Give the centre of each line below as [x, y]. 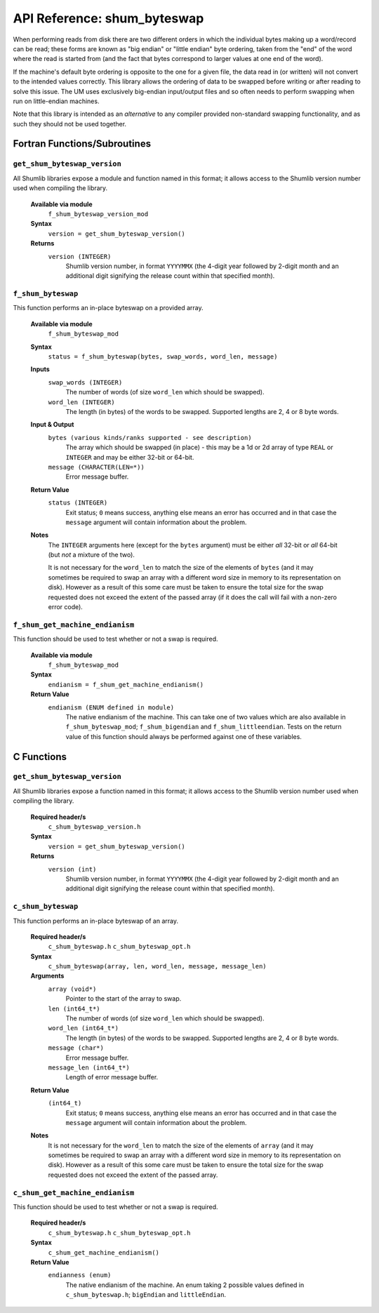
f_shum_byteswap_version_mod [98, 214]
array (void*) [72, 989]
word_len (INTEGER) [81, 402]
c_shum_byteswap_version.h [94, 827]
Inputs [40, 369]
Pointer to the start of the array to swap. [124, 999]
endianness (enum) [80, 1275]
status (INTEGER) [78, 503]
